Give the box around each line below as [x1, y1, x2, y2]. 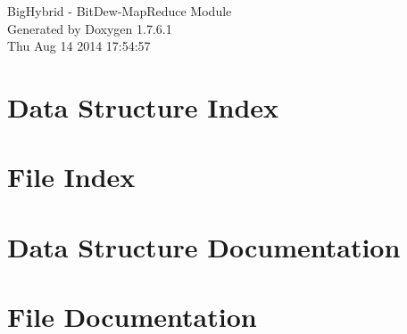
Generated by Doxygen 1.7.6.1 [7, 19, 172, 37]
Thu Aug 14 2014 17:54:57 [7, 37, 151, 55]
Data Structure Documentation [7, 228, 401, 265]
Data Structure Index [7, 88, 279, 125]
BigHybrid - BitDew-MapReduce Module [7, 2, 232, 20]
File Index [7, 159, 136, 195]
